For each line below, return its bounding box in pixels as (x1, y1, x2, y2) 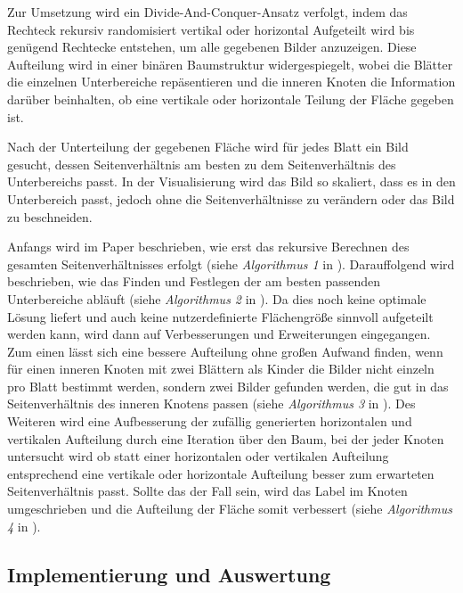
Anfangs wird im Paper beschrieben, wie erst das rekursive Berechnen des (7, 237, 410, 256)
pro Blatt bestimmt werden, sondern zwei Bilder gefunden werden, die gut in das (7, 376, 449, 395)
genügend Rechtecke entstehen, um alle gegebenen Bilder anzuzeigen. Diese (7, 37, 417, 56)
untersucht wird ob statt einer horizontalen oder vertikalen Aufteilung (7, 447, 389, 465)
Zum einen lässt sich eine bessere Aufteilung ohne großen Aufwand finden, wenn (7, 342, 443, 360)
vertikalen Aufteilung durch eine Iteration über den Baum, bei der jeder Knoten (7, 429, 444, 448)
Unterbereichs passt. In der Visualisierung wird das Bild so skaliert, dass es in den (7, 172, 456, 191)
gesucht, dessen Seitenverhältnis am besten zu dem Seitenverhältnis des (7, 154, 396, 173)
